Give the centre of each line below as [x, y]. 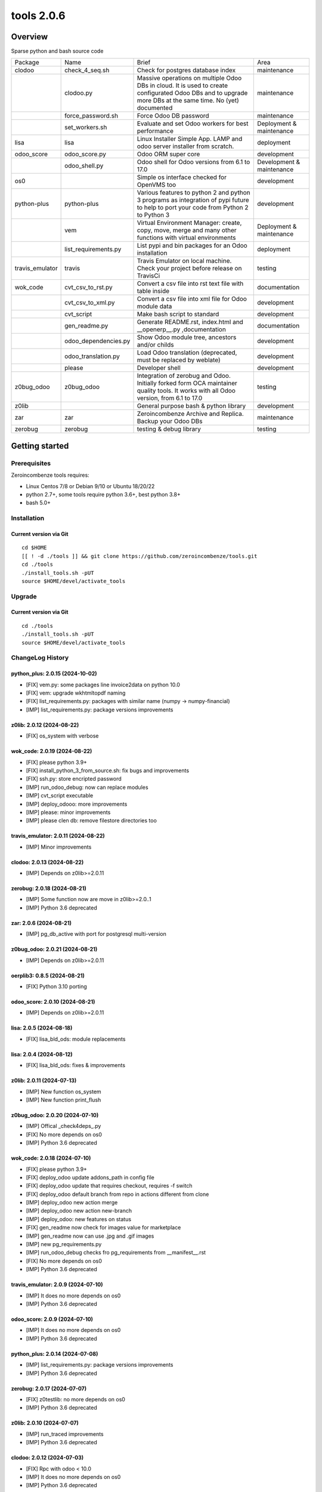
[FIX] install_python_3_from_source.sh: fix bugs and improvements [108, 770]
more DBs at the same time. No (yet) [188, 100]
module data [154, 306]
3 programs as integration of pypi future [193, 200]
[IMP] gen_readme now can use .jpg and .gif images [90, 1236]
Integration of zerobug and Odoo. [184, 376]
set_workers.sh [86, 127]
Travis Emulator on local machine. [184, 261]
